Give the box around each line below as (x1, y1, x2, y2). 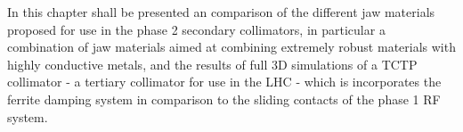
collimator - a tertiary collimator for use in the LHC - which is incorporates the (7, 72, 442, 91)
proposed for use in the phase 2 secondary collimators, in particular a (7, 20, 386, 38)
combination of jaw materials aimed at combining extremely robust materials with (7, 37, 456, 56)
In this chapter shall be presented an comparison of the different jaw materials (7, 3, 435, 21)
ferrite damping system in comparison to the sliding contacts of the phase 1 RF (7, 89, 441, 108)
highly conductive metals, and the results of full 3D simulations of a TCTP (7, 54, 418, 73)
